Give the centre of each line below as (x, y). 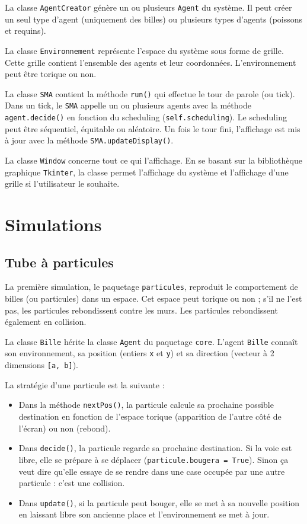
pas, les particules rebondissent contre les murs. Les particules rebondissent (141, 310)
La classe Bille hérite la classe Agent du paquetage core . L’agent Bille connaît (151, 341)
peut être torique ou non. (51, 74)
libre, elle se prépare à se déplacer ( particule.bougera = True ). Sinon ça (153, 459)
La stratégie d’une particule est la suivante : (85, 384)
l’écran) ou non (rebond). (65, 428)
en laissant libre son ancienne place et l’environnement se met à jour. (144, 514)
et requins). (25, 31)
